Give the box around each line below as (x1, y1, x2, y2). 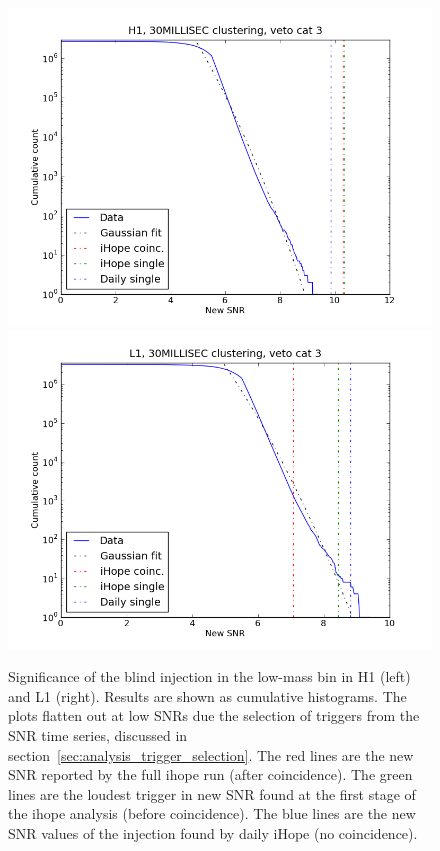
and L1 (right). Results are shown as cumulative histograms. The (8, 685, 407, 706)
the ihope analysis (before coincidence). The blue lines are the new (8, 803, 416, 824)
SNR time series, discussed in (8, 724, 188, 745)
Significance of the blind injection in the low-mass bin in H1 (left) (8, 666, 411, 687)
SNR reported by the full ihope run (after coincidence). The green (8, 764, 413, 785)
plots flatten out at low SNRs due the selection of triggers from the (8, 705, 420, 726)
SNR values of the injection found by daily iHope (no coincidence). (8, 822, 418, 843)
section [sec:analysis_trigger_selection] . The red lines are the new (8, 744, 414, 765)
